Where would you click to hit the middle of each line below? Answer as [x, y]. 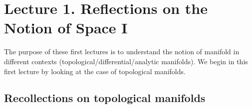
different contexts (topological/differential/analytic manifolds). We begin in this [126, 61]
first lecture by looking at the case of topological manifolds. [95, 71]
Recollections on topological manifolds [105, 98]
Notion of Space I [66, 28]
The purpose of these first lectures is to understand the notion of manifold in [122, 52]
